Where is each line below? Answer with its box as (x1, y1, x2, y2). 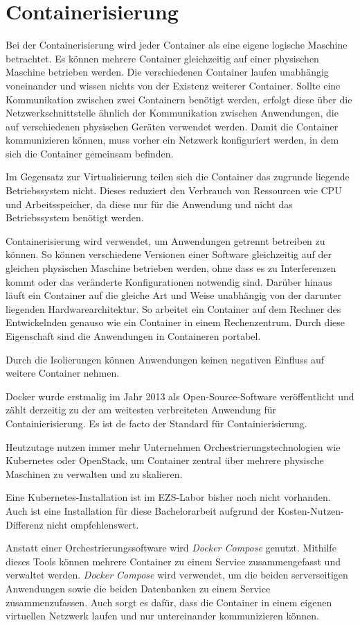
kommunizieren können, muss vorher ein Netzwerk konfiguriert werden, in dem (6, 132, 339, 147)
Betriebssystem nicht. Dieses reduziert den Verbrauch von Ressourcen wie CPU (6, 183, 342, 198)
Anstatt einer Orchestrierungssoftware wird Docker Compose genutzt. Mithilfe (6, 540, 336, 555)
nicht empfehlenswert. (46, 517, 139, 531)
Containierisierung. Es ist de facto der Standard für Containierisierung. (6, 416, 307, 430)
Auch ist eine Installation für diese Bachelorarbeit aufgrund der (6, 503, 275, 517)
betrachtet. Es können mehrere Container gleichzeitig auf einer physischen (6, 51, 319, 65)
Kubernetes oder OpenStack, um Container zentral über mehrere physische (6, 453, 324, 468)
